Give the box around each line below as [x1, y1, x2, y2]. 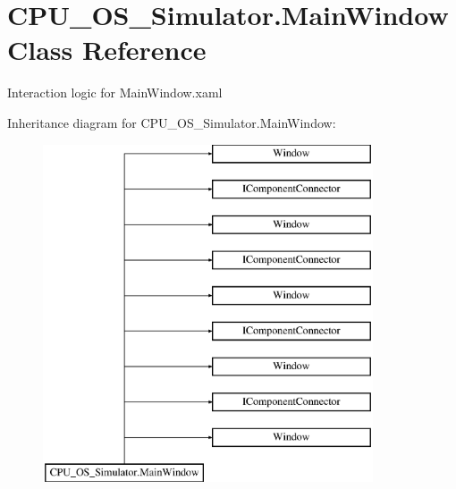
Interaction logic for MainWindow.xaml [7, 83, 223, 102]
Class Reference [7, 31, 207, 68]
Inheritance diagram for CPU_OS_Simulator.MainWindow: [7, 113, 336, 131]
